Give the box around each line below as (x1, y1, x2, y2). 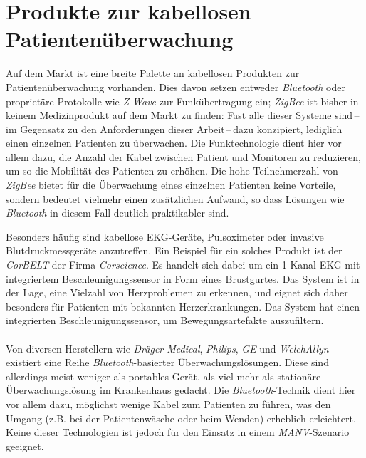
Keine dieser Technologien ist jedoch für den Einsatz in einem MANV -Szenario (6, 425, 350, 439)
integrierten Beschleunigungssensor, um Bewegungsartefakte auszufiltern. (6, 313, 324, 328)
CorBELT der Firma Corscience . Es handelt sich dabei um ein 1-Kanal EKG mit (6, 257, 360, 272)
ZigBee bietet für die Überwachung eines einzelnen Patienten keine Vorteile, (6, 177, 336, 192)
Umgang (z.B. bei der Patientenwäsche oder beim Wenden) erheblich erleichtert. (6, 410, 356, 425)
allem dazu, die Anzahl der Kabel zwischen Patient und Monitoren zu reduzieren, (6, 149, 361, 164)
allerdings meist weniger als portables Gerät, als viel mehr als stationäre (6, 368, 321, 383)
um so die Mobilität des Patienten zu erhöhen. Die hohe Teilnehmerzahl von (6, 163, 338, 178)
